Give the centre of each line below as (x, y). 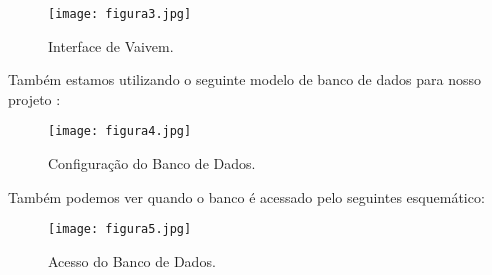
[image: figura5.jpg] (120, 229)
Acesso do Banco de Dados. (132, 260)
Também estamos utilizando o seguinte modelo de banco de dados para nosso (244, 79)
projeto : (34, 98)
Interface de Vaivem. (111, 45)
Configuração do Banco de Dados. (152, 163)
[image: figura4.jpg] (120, 131)
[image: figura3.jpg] (120, 14)
